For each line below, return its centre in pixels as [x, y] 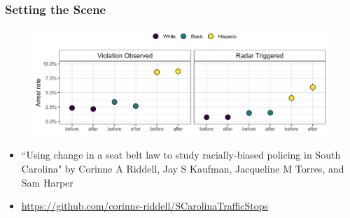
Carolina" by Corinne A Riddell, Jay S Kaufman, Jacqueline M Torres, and [183, 168]
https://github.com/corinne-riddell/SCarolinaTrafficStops [145, 206]
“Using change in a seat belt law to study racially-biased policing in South [181, 155]
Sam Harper [47, 182]
